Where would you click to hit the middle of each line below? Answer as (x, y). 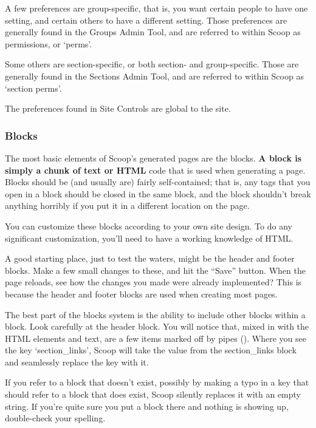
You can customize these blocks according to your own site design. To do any (149, 226)
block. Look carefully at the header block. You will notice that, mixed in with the (157, 326)
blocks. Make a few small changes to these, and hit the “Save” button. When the (155, 270)
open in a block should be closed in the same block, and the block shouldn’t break (158, 193)
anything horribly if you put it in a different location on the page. (127, 206)
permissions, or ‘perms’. (49, 43)
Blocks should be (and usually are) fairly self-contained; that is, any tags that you (158, 182)
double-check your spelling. (55, 418)
